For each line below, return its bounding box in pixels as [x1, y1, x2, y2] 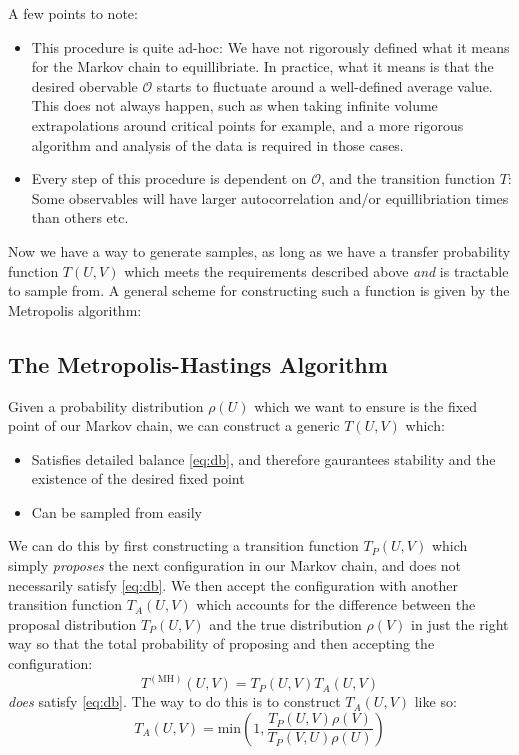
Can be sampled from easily [31, 501, 202, 522]
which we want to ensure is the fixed [254, 395, 478, 416]
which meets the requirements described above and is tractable [124, 260, 509, 281]
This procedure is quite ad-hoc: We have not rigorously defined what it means [31, 36, 510, 57]
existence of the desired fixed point [31, 468, 245, 489]
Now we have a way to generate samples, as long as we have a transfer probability [8, 240, 511, 261]
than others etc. [31, 207, 129, 228]
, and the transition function [320, 168, 495, 189]
